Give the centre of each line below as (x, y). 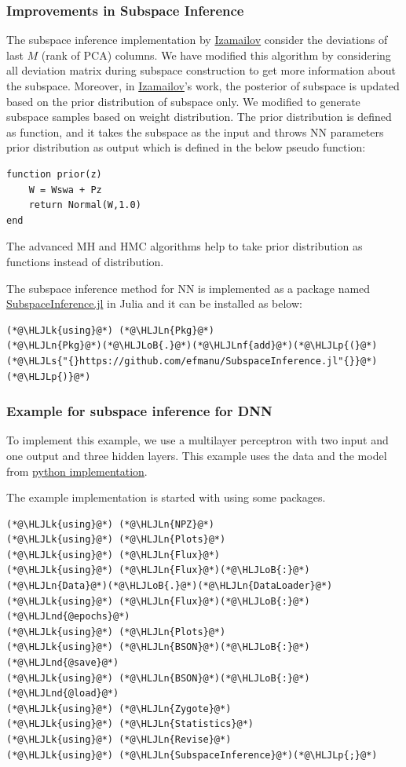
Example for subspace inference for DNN (139, 411)
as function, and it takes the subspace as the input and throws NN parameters (195, 131)
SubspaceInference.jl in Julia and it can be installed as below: (154, 303)
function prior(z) (54, 174)
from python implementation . (77, 471)
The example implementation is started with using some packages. (166, 497)
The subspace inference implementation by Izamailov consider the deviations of (197, 40)
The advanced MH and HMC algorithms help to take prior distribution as (185, 246)
